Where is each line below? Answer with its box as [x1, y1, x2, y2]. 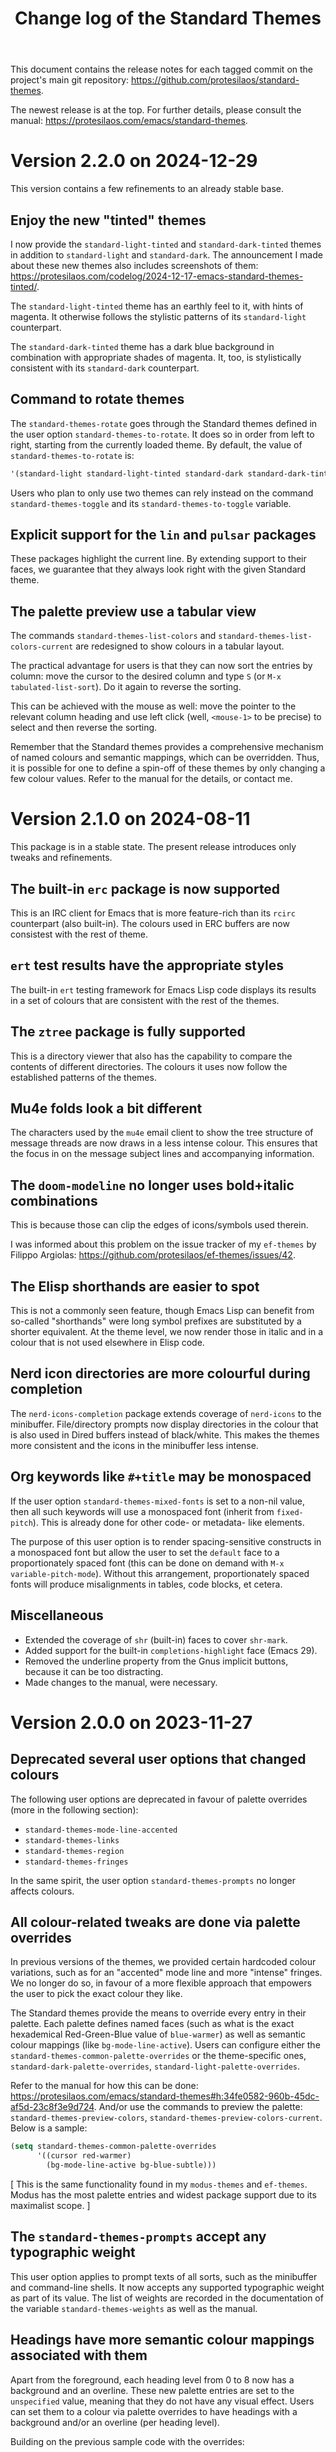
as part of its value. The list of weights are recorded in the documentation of [10, 2292, 324, 2304]
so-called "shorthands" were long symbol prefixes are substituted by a [10, 1315, 302, 1327]
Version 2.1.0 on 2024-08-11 [10, 808, 251, 831]
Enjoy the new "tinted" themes [10, 212, 207, 229]
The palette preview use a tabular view [10, 603, 257, 620]
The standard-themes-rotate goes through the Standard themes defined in [10, 417, 318, 429]
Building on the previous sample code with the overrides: [10, 2435, 245, 2447]
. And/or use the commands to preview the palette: [93, 2101, 303, 2113]
